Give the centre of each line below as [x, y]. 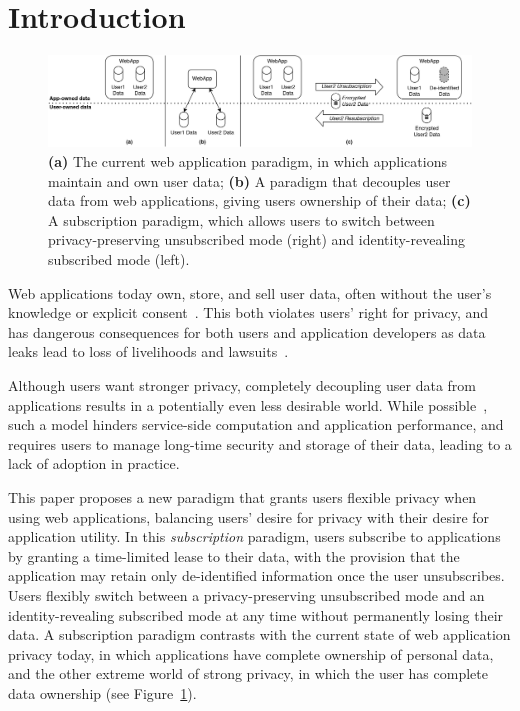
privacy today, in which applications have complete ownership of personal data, [251, 653]
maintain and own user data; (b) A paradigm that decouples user [249, 180]
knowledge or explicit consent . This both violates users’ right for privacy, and [248, 312]
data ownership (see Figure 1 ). [102, 692]
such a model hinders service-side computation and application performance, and [256, 424]
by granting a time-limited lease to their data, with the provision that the [234, 555]
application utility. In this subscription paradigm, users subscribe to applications [254, 536]
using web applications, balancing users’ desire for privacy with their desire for [249, 516]
